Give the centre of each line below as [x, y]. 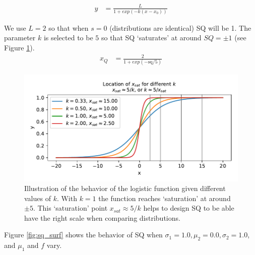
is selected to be [68, 38]
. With [67, 198]
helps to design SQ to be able [189, 208]
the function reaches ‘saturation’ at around [165, 198]
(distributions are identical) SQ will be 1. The [180, 27]
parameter [20, 38]
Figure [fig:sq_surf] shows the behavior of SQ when [83, 235]
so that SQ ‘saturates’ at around [151, 38]
